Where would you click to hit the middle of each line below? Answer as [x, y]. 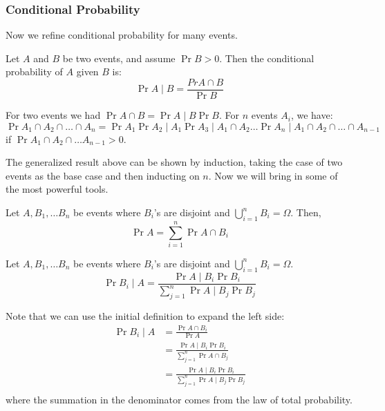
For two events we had [53, 115]
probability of [34, 71]
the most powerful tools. [57, 189]
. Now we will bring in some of [273, 175]
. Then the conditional [267, 58]
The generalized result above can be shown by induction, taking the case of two [174, 162]
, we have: [312, 115]
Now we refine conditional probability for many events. [122, 35]
